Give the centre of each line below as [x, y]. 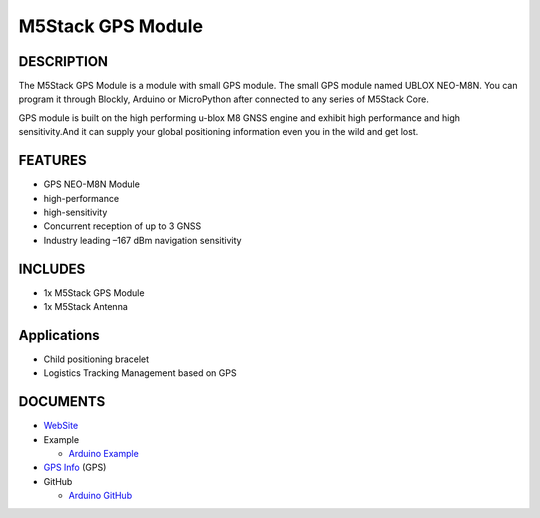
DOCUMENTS [62, 401]
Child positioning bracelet [96, 359]
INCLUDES [52, 268]
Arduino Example [103, 453]
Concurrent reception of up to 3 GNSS [122, 226]
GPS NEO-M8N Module [91, 184]
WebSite [61, 426]
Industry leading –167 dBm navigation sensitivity [142, 240]
